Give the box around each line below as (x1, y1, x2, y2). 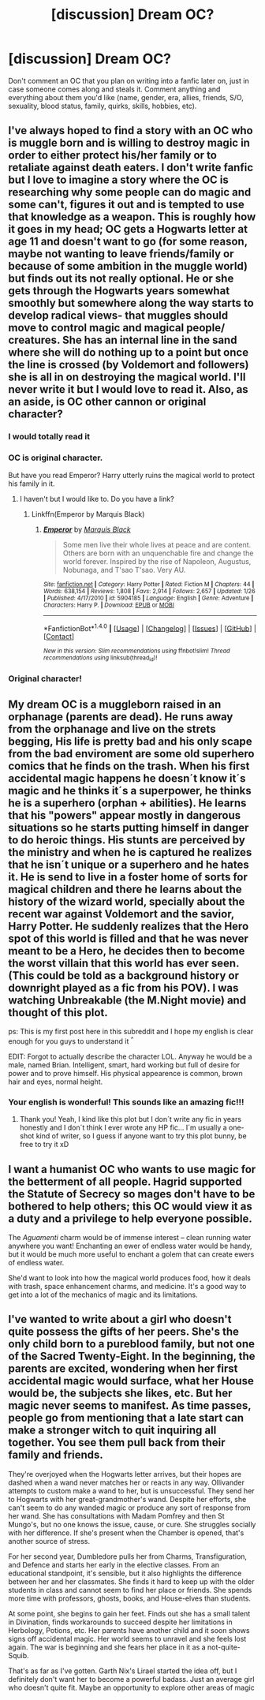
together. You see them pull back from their (8, 1436, 226, 1449)
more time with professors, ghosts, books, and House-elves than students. (8, 1594, 251, 1603)
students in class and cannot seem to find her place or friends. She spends (8, 1585, 252, 1594)
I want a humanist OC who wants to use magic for (8, 1162, 256, 1176)
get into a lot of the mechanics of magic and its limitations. (8, 1290, 199, 1299)
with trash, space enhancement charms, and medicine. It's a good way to (8, 1282, 247, 1291)
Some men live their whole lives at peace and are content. (62, 540, 252, 549)
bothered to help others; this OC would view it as (8, 1199, 252, 1212)
